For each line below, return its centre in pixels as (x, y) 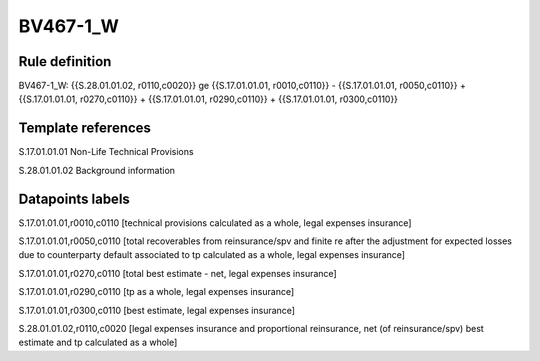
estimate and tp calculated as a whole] (98, 342)
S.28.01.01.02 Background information (96, 170)
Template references (85, 128)
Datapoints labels (74, 198)
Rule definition (65, 61)
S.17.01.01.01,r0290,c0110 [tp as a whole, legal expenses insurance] (156, 292)
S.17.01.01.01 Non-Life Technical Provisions (106, 152)
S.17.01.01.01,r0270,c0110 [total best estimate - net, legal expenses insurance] (177, 273)
